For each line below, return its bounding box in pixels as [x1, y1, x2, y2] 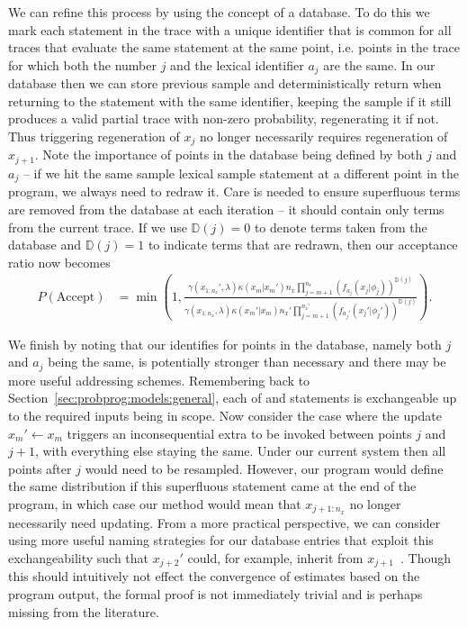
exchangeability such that [8, 548, 149, 567]
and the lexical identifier [170, 55, 304, 74]
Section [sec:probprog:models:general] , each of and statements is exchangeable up [8, 388, 457, 407]
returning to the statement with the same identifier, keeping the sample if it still [8, 91, 452, 110]
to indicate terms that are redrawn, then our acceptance [148, 235, 458, 254]
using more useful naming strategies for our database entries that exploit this [8, 531, 434, 550]
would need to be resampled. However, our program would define [85, 459, 444, 477]
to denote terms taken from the [254, 217, 427, 236]
